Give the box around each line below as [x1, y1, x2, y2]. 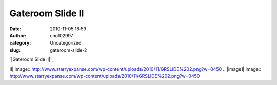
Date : [9, 26, 22, 32]
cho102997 [50, 32, 74, 38]
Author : [9, 32, 27, 38]
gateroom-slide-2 [50, 47, 87, 53]
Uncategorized [50, 40, 82, 46]
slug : [9, 47, 21, 53]
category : [9, 40, 31, 46]
